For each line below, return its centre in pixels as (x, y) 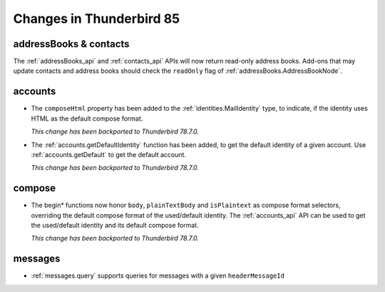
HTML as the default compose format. (87, 119)
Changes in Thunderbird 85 (97, 19)
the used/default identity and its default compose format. (115, 225)
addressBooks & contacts (71, 44)
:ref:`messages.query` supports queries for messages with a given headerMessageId (158, 276)
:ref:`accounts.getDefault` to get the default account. (109, 154)
